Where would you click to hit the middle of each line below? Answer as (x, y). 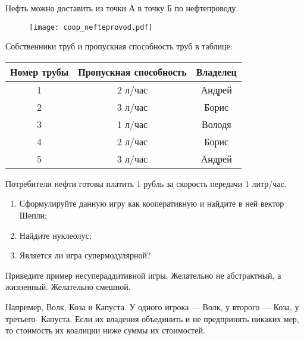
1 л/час (132, 124)
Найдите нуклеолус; (55, 235)
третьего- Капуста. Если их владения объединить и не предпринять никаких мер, (152, 318)
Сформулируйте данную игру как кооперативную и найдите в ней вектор (152, 203)
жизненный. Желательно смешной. (68, 287)
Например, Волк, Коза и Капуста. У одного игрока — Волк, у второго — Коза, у (152, 307)
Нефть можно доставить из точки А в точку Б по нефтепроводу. (122, 8)
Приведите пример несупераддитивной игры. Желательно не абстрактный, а (143, 275)
